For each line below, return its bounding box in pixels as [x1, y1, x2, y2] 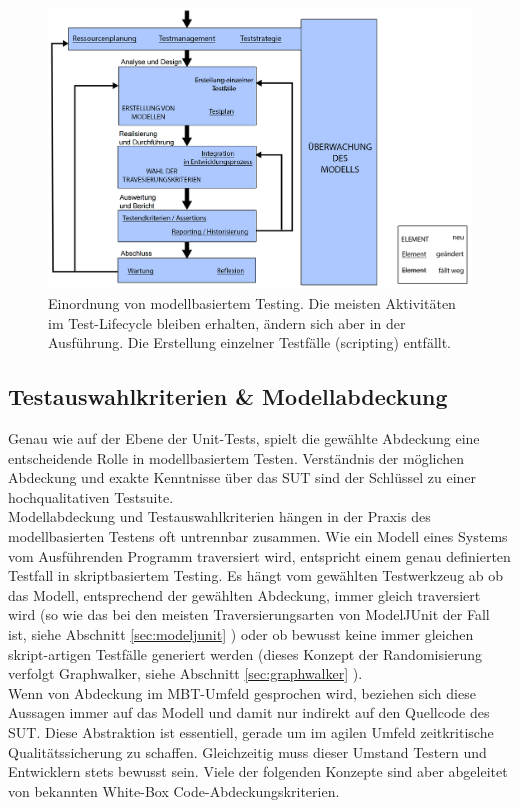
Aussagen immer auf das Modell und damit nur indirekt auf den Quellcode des [8, 702, 490, 723]
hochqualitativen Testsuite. [8, 486, 174, 507]
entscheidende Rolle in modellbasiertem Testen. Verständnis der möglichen [8, 447, 465, 468]
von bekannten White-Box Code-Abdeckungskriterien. [8, 780, 340, 801]
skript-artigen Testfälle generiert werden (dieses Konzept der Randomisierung [8, 643, 483, 664]
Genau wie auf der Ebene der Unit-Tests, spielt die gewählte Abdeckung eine [8, 428, 480, 448]
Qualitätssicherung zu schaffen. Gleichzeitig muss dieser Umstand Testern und [8, 741, 487, 762]
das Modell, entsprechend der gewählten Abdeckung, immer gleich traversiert [8, 584, 481, 605]
